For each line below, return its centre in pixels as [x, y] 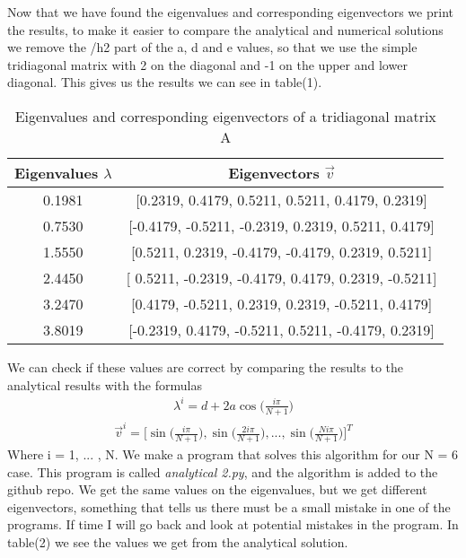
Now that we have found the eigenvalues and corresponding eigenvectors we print [230, 12]
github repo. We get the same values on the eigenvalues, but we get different [217, 489]
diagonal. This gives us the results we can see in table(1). [165, 82]
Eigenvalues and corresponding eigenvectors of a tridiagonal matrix [225, 116]
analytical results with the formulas [105, 384]
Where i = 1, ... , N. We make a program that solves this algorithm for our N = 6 [233, 454]
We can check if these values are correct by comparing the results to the [206, 366]
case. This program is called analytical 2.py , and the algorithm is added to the [223, 471]
